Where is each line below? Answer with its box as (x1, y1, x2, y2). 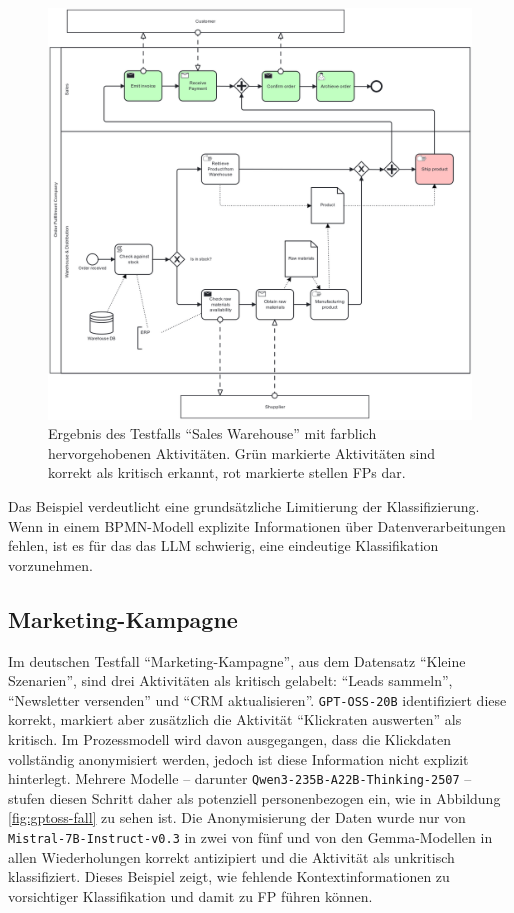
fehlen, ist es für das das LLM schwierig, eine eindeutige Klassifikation (8, 535, 439, 556)
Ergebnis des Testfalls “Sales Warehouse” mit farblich (48, 423, 377, 444)
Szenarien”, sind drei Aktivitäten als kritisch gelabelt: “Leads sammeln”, (8, 670, 453, 691)
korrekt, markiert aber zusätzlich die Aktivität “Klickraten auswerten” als (8, 709, 462, 730)
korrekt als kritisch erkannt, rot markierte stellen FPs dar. (48, 462, 406, 483)
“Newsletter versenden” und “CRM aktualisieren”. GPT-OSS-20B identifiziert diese (8, 689, 507, 710)
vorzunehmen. (8, 554, 93, 575)
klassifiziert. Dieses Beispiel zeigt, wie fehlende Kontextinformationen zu (8, 866, 450, 887)
